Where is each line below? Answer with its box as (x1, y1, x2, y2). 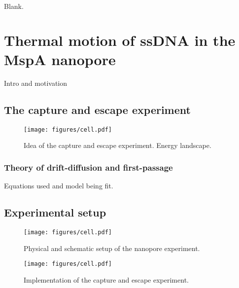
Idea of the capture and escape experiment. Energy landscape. (24, 140, 211, 150)
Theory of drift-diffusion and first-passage (4, 161, 173, 173)
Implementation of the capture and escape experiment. (24, 274, 189, 285)
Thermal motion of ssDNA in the (4, 30, 236, 50)
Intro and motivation (4, 77, 68, 88)
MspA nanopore (4, 49, 116, 69)
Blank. (4, 1, 24, 11)
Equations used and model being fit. (4, 180, 113, 191)
